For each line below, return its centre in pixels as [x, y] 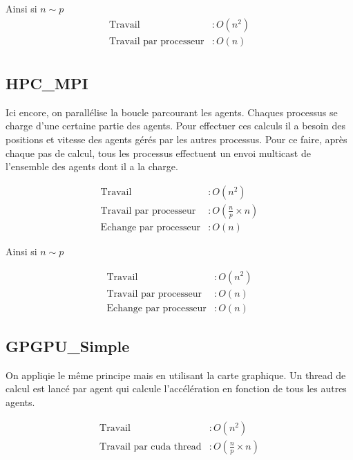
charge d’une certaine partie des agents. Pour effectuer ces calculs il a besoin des [175, 126]
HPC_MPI [47, 83]
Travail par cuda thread [151, 447]
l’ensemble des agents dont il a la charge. [92, 166]
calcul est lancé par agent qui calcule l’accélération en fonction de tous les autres [176, 388]
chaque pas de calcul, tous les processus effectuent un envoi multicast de [158, 153]
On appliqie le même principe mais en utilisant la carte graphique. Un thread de [176, 375]
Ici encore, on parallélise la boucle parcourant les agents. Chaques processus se [172, 112]
